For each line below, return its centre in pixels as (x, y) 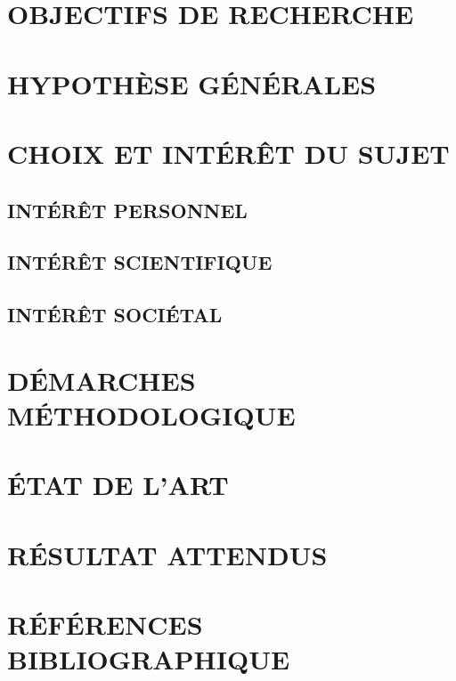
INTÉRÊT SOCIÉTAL (115, 315)
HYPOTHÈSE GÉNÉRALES (192, 83)
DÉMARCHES (102, 380)
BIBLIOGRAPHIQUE (149, 659)
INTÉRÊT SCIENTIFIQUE (140, 262)
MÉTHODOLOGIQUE (151, 414)
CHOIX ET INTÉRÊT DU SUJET (228, 153)
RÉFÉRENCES (105, 624)
